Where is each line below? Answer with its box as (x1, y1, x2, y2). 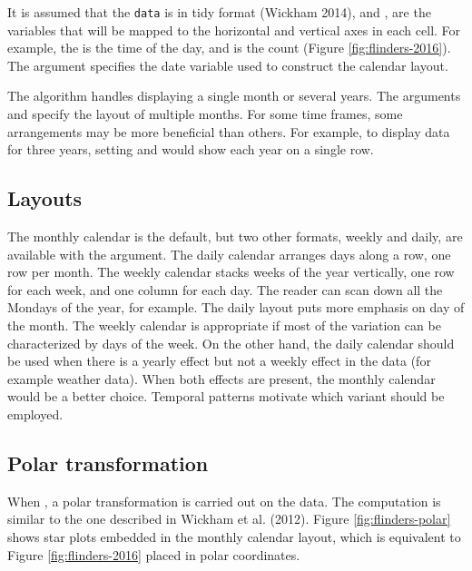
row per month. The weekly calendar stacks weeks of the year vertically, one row (7, 262, 455, 281)
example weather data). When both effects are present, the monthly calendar (7, 369, 436, 388)
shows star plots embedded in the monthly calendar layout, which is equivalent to (7, 527, 461, 546)
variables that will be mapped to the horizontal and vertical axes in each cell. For (7, 20, 461, 39)
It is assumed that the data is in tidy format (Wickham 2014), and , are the (7, 3, 431, 21)
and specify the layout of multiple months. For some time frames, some (7, 104, 403, 123)
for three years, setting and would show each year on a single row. (7, 140, 374, 159)
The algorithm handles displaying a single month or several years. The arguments (7, 86, 461, 105)
